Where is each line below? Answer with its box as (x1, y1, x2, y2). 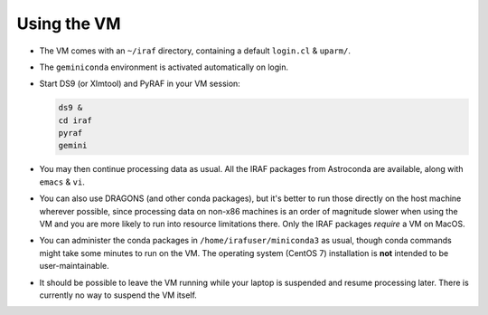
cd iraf (58, 115, 92, 126)
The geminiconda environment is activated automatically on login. (39, 62, 289, 72)
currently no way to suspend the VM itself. (39, 290, 198, 301)
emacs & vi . (39, 177, 85, 187)
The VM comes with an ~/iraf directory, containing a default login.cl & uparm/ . (39, 45, 352, 56)
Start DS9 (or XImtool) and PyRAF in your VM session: (39, 78, 241, 90)
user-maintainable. (39, 261, 109, 272)
